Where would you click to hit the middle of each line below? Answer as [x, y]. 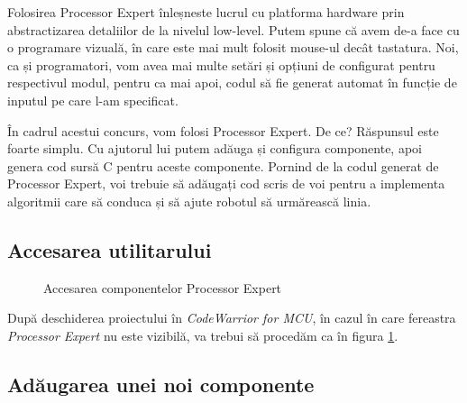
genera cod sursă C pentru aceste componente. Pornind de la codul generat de [223, 165]
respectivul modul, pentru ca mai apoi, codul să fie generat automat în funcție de [232, 82]
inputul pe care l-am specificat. [93, 100]
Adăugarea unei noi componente [161, 384]
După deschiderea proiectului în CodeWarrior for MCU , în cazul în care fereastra [232, 318]
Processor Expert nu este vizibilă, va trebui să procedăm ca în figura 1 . [203, 335]
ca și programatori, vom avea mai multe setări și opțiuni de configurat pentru [221, 64]
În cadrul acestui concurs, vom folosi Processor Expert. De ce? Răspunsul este [223, 130]
